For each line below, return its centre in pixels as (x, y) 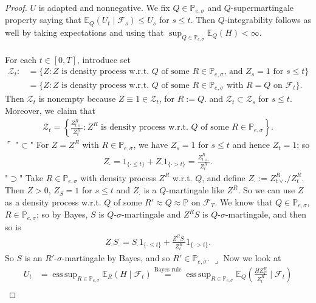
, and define (224, 177)
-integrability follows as (268, 20)
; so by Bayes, (62, 214)
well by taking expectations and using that (84, 32)
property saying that (43, 20)
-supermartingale (262, 7)
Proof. (16, 7)
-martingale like (195, 190)
